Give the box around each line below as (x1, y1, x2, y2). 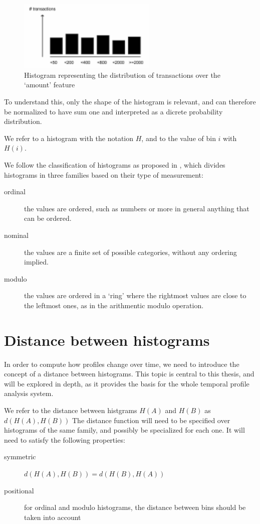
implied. (24, 256, 49, 267)
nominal (4, 229, 29, 240)
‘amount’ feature (24, 79, 75, 90)
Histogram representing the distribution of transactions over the (24, 69, 220, 80)
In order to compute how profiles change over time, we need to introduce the (4, 358, 239, 369)
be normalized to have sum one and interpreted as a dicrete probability (4, 106, 223, 116)
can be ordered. (24, 213, 72, 223)
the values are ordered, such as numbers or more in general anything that (24, 203, 249, 213)
